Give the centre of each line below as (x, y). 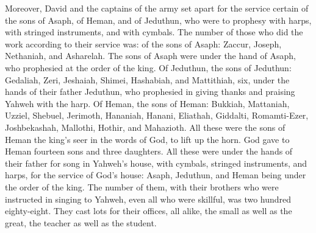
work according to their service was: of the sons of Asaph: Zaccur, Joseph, (143, 43)
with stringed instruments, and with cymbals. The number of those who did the (154, 32)
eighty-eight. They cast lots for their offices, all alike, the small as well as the (149, 211)
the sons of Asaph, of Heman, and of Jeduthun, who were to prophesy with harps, (158, 20)
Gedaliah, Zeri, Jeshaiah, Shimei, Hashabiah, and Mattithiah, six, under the (147, 79)
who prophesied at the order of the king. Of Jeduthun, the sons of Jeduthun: (148, 67)
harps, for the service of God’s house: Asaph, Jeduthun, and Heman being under (156, 175)
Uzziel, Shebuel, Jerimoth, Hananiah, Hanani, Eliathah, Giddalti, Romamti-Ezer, (157, 115)
